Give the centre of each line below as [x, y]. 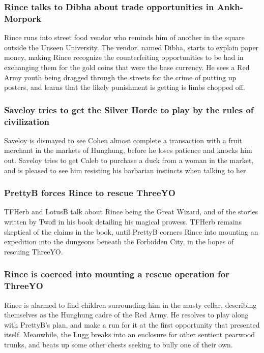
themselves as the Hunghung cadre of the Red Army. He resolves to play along [126, 315]
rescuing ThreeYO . [34, 251]
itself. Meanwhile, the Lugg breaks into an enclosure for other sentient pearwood [130, 334]
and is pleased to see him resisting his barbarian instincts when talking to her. [126, 170]
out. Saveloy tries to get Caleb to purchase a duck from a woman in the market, [129, 160]
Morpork [23, 18]
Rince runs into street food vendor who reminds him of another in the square [124, 37]
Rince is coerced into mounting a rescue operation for [117, 274]
